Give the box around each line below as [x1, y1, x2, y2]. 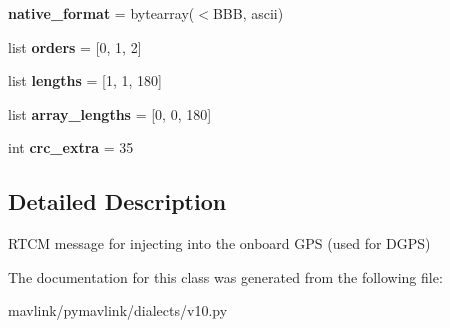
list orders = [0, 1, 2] [8, 36, 142, 57]
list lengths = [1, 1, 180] [8, 70, 162, 91]
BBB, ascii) [212, 3, 284, 23]
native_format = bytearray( [8, 3, 195, 23]
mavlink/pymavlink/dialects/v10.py [8, 300, 228, 321]
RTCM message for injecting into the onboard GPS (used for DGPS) [8, 233, 431, 254]
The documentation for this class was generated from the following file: [8, 266, 443, 287]
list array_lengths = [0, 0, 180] [8, 103, 212, 124]
